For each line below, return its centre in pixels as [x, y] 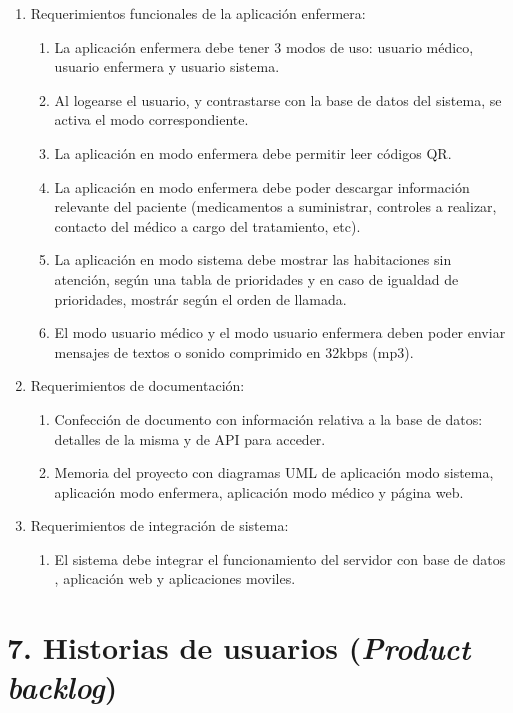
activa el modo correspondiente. [151, 119]
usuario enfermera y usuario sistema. [167, 66]
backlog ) [62, 687]
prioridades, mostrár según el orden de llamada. [200, 298]
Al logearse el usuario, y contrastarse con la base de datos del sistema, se [278, 99]
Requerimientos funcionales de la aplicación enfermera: [198, 13]
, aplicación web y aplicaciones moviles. [175, 578]
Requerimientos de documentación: [137, 385]
